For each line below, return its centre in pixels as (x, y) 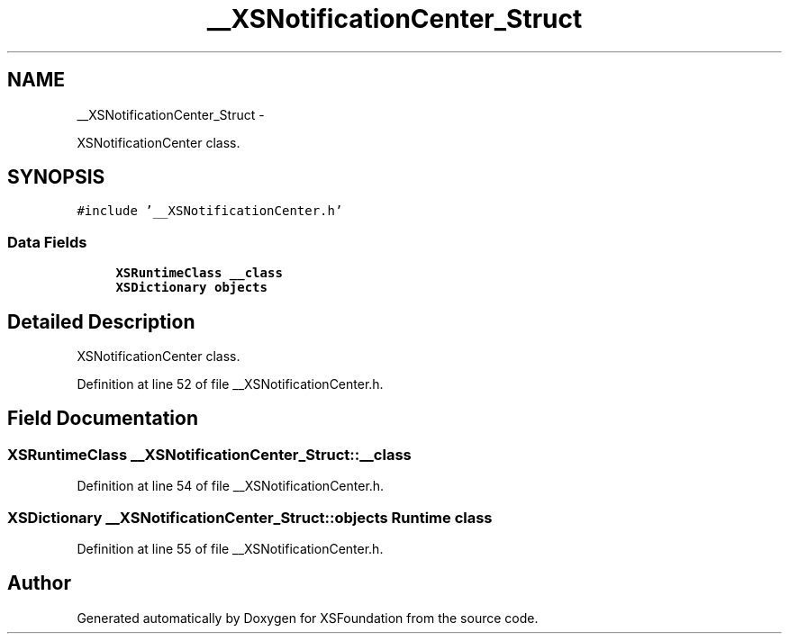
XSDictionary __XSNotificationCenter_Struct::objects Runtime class (250, 517)
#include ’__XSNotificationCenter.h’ (210, 211)
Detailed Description (101, 321)
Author (39, 583)
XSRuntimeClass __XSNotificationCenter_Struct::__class (209, 454)
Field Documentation (103, 419)
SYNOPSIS (56, 177)
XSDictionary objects (191, 288)
